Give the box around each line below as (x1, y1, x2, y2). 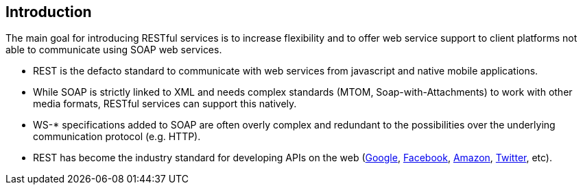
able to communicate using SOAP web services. (5, 44, 222, 56)
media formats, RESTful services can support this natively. (33, 98, 297, 110)
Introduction (5, 3, 92, 21)
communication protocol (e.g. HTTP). (33, 131, 201, 143)
